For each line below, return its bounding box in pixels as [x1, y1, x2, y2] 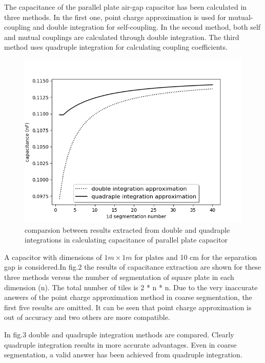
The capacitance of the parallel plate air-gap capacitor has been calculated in [4, 2, 247, 12]
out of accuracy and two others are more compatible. [4, 312, 170, 322]
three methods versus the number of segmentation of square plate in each [4, 271, 234, 282]
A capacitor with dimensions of [4, 251, 102, 262]
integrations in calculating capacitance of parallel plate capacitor [25, 234, 228, 245]
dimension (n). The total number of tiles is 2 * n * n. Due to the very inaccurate [4, 281, 258, 292]
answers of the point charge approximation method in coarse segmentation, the [4, 292, 252, 302]
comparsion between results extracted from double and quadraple [25, 224, 230, 235]
